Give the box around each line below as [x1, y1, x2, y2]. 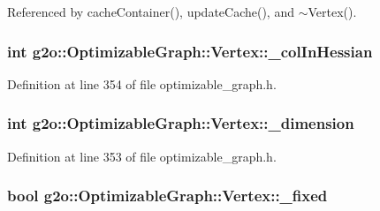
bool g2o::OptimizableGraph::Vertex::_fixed [7, 185, 328, 207]
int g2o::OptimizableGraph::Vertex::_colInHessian [7, 40, 373, 62]
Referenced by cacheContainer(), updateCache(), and [7, 3, 294, 20]
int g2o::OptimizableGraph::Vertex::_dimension [7, 112, 354, 134]
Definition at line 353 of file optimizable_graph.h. [7, 147, 277, 165]
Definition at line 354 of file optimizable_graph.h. [7, 74, 277, 93]
